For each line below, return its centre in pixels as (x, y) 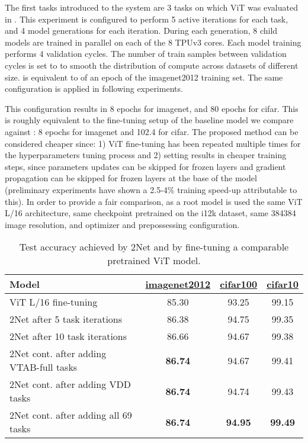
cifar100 (239, 284)
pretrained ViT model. (154, 261)
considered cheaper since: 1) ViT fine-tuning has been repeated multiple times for (153, 143)
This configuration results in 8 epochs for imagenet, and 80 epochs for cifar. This (152, 108)
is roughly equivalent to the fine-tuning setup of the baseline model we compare (149, 120)
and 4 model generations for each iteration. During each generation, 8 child (141, 31)
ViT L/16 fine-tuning (54, 302)
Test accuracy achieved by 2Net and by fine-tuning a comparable (154, 247)
